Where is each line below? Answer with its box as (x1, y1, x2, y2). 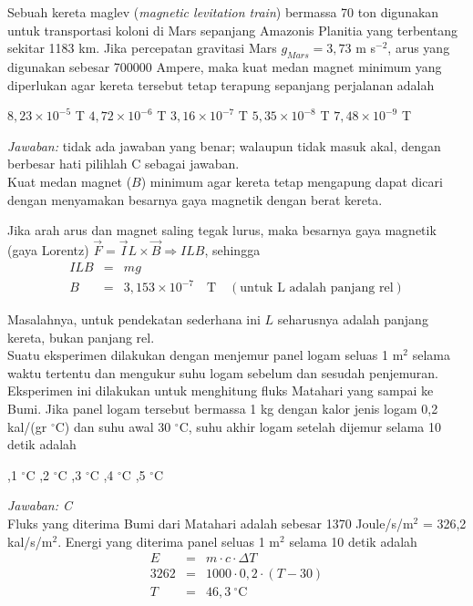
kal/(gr (7, 416, 47, 436)
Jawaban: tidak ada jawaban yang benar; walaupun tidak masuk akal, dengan (7, 136, 441, 155)
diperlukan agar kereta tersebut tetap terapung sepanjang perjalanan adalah (7, 75, 435, 94)
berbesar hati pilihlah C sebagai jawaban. (7, 154, 240, 173)
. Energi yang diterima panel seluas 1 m (57, 531, 281, 550)
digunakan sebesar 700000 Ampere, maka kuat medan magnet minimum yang (7, 56, 442, 76)
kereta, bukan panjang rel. (7, 327, 155, 346)
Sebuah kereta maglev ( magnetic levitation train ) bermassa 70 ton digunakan (7, 3, 439, 21)
